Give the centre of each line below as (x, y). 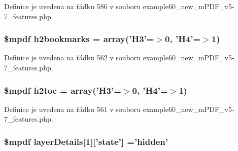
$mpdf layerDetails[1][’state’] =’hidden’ (86, 141)
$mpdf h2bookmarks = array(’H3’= (79, 39)
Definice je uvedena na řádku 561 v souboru (73, 109)
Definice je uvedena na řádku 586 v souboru (73, 6)
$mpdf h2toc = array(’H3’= (63, 90)
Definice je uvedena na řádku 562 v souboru (73, 58)
